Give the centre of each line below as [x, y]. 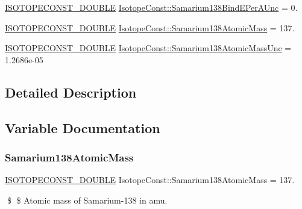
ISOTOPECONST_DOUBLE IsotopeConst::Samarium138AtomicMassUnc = [148, 48]
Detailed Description [71, 92]
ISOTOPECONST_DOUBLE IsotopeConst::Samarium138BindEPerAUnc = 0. [151, 7]
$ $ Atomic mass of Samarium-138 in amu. [87, 200]
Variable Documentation [83, 127]
